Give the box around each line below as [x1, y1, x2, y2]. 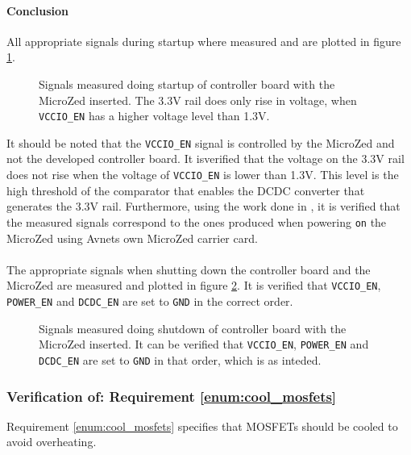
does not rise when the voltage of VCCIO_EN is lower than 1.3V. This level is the [6, 166, 399, 183]
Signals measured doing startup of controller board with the [39, 75, 335, 92]
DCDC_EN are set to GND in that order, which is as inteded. [39, 351, 322, 368]
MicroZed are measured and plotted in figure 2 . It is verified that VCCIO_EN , [6, 277, 381, 294]
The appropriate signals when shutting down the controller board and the [6, 261, 371, 278]
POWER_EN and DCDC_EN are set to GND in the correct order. [6, 293, 293, 310]
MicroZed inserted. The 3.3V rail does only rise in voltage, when [39, 91, 357, 108]
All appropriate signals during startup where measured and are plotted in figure [6, 32, 401, 49]
